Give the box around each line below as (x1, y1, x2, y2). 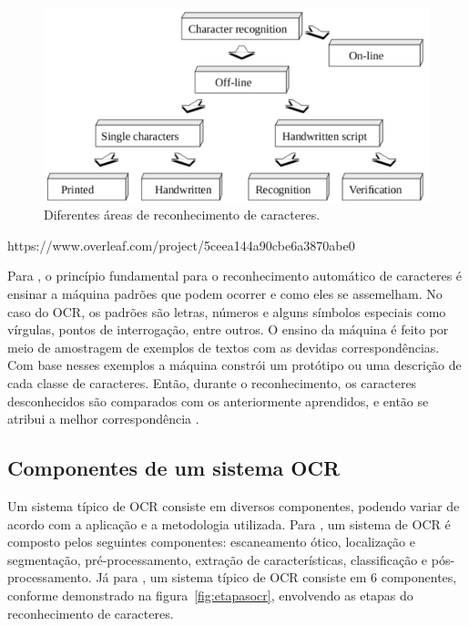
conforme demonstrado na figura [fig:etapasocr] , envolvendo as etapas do (7, 585, 413, 604)
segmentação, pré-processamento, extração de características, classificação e (7, 549, 428, 569)
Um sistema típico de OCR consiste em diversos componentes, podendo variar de (7, 496, 460, 515)
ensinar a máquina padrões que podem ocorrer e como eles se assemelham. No (7, 284, 443, 303)
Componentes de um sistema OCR (7, 454, 341, 482)
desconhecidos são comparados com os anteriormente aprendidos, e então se (7, 391, 429, 410)
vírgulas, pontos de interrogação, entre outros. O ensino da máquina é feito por (7, 320, 449, 339)
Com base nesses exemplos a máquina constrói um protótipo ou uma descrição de (7, 355, 462, 375)
